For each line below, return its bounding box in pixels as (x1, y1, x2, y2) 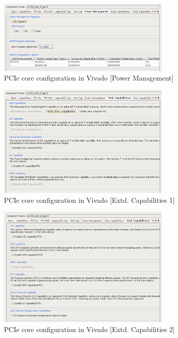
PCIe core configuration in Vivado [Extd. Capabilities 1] (4, 194, 175, 205)
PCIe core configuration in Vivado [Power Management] (4, 73, 174, 83)
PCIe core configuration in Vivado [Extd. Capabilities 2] (4, 324, 175, 334)
